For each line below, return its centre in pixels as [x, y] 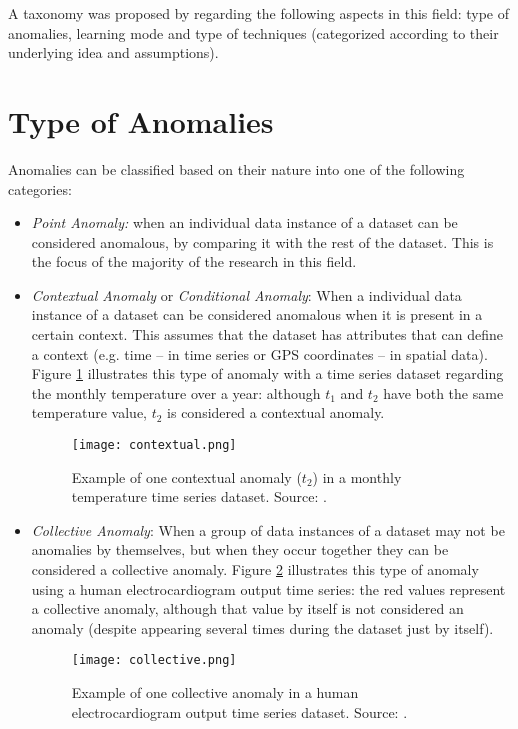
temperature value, [89, 412]
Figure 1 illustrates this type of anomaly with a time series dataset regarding [267, 373]
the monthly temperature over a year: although [176, 392]
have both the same [443, 392]
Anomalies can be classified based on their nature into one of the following [236, 168]
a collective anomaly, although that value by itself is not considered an [247, 608]
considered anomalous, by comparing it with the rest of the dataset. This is [262, 241]
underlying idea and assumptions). [113, 52]
